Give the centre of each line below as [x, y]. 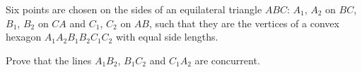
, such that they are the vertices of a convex [244, 23]
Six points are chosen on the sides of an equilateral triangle [134, 9]
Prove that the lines [49, 60]
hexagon [24, 37]
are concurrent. [227, 60]
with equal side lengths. [167, 37]
